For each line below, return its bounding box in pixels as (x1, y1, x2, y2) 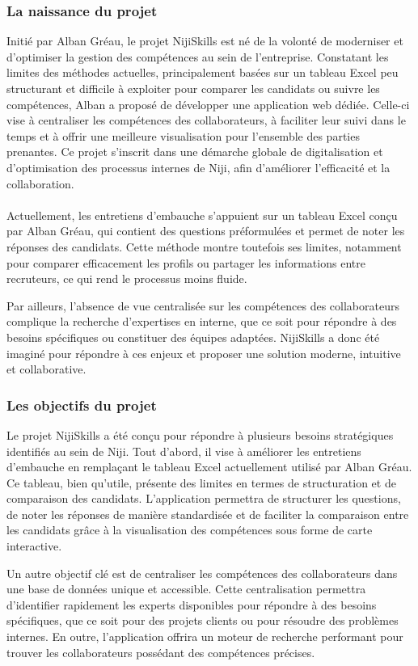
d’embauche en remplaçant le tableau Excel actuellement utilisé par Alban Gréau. (6, 458, 412, 475)
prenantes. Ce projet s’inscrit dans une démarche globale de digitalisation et (6, 143, 383, 160)
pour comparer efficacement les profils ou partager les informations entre (6, 254, 365, 271)
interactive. (6, 537, 62, 554)
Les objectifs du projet (6, 394, 157, 415)
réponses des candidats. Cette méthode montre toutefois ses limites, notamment (6, 238, 402, 255)
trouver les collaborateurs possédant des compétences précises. (6, 643, 315, 660)
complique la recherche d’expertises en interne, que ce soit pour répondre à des (6, 313, 397, 330)
